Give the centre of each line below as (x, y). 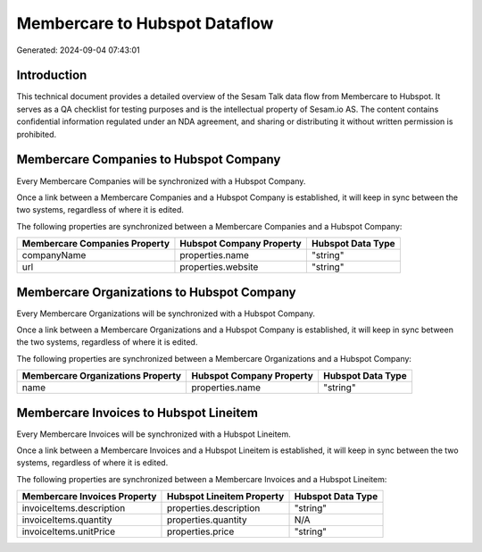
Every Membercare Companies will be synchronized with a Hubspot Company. (161, 181)
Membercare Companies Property (96, 244)
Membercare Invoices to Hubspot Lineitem (137, 412)
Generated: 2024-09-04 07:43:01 (78, 50)
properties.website (219, 267)
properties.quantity (207, 520)
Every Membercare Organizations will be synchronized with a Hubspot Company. (166, 314)
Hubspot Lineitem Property (225, 497)
